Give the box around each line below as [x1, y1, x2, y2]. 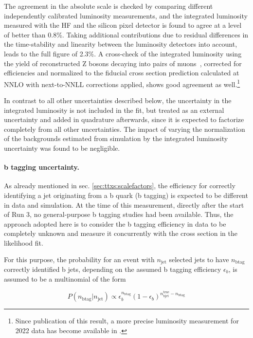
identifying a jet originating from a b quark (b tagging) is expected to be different [4, 190, 248, 200]
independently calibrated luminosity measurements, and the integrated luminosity [4, 10, 248, 20]
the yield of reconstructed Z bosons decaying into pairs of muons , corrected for [4, 58, 242, 68]
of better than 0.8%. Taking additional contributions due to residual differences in [4, 29, 249, 39]
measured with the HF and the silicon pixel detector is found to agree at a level [4, 20, 242, 30]
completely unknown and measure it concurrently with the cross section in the [4, 228, 237, 238]
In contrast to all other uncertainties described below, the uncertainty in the [4, 95, 232, 105]
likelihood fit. [4, 237, 43, 248]
